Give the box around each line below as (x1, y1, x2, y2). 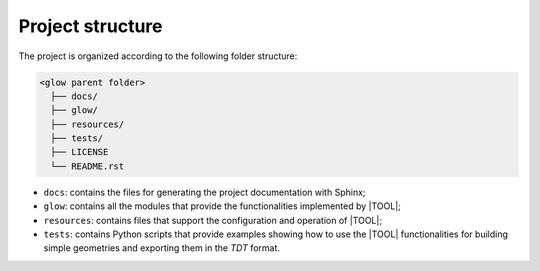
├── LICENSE (50, 146, 109, 158)
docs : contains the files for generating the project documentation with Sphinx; (43, 186, 366, 198)
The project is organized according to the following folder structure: (18, 50, 298, 62)
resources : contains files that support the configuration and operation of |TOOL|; (43, 214, 383, 226)
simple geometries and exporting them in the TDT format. (43, 242, 280, 254)
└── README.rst (50, 160, 125, 172)
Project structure (18, 15, 163, 37)
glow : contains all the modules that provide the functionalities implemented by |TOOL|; (43, 200, 402, 212)
